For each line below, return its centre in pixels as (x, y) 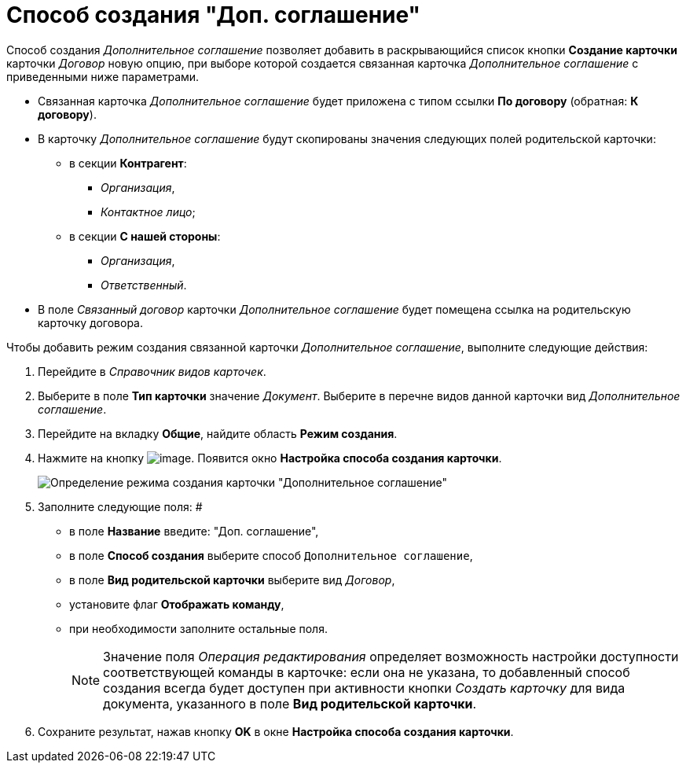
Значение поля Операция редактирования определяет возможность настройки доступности (391, 656)
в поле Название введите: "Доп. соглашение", (194, 531)
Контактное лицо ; (148, 212)
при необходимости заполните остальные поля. (198, 628)
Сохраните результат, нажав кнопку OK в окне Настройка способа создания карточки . (276, 731)
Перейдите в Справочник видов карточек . (152, 371)
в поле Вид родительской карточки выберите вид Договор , (232, 580)
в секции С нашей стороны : (145, 236)
